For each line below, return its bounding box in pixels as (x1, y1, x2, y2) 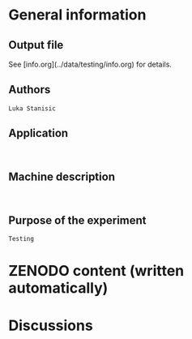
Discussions (8, 316, 93, 334)
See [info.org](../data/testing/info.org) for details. (8, 59, 173, 69)
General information (8, 6, 147, 24)
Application (8, 127, 69, 140)
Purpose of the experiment (8, 213, 147, 227)
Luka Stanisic (8, 104, 57, 113)
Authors (8, 83, 51, 97)
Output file (8, 38, 64, 52)
